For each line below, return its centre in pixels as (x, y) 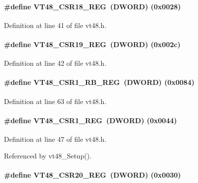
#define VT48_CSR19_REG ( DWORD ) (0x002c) (92, 44)
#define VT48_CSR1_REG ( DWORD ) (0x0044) (91, 120)
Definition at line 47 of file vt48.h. (55, 139)
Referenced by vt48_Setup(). (48, 155)
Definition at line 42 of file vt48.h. (55, 63)
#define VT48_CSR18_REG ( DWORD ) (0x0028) (93, 6)
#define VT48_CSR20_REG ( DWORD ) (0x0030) (93, 174)
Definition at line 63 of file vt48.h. (55, 101)
